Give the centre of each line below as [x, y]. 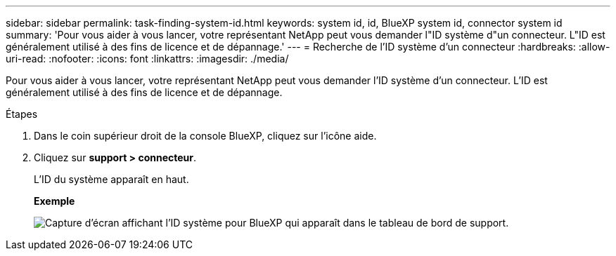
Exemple [54, 201]
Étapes [22, 114]
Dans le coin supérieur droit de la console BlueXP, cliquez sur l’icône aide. [205, 136]
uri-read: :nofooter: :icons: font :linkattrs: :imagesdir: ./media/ [147, 59]
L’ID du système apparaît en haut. [111, 179]
